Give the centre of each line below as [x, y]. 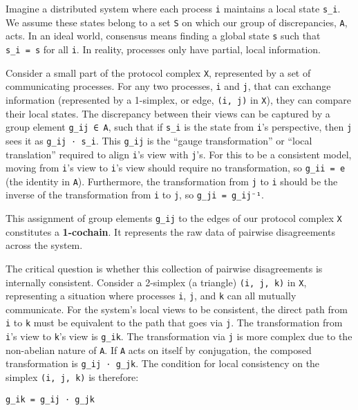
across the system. [44, 245]
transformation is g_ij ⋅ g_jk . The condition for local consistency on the [163, 363]
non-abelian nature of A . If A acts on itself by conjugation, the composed [159, 350]
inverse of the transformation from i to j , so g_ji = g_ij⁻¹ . [135, 195]
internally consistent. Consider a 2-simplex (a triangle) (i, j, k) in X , [156, 282]
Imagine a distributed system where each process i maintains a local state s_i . [173, 8]
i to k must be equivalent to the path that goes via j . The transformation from [174, 323]
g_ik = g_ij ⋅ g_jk [50, 399]
